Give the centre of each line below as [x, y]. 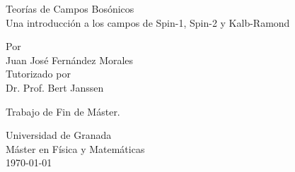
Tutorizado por [38, 74]
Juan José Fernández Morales [70, 60]
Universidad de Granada [59, 135]
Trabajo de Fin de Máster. [63, 111]
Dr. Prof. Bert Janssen [55, 87]
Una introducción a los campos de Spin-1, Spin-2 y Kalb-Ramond [148, 22]
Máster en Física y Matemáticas [75, 148]
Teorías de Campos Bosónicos [70, 8]
